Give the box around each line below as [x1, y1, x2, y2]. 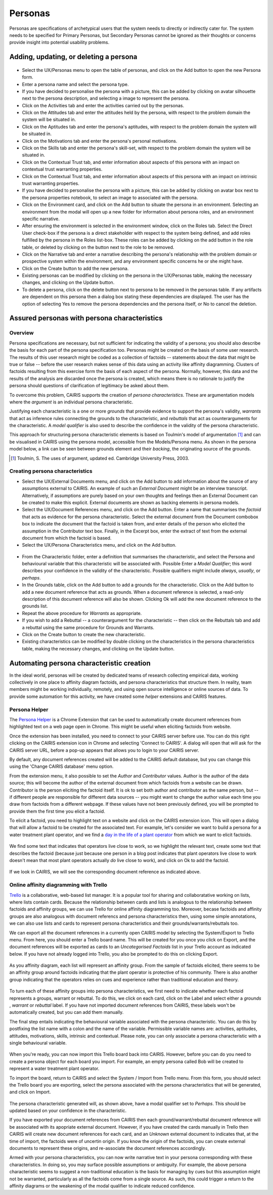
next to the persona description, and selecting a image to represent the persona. [22, 95, 190, 101]
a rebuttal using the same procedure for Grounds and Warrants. [22, 624, 154, 630]
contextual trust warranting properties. [22, 166, 103, 172]
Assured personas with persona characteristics [9, 314, 163, 322]
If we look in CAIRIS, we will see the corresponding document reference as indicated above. [9, 869, 201, 875]
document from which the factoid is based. [22, 534, 112, 541]
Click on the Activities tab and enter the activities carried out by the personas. [22, 102, 185, 108]
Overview [9, 329, 34, 337]
